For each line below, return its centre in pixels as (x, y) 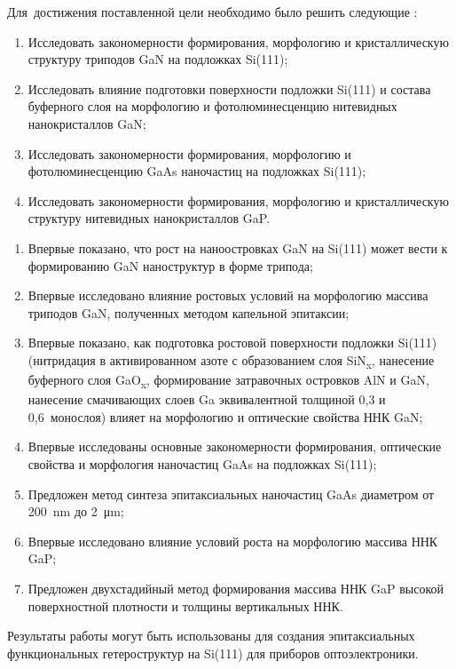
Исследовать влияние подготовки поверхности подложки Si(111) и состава (229, 88)
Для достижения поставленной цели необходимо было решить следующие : (212, 12)
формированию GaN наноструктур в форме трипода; (170, 265)
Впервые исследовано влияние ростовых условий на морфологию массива (228, 295)
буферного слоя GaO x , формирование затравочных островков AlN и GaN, (228, 381)
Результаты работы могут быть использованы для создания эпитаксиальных (211, 636)
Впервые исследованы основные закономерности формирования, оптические (235, 446)
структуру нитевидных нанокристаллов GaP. (149, 218)
